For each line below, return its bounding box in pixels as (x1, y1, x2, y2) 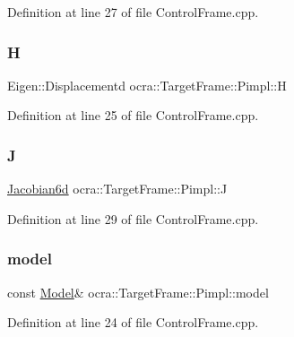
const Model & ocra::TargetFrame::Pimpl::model (7, 282, 269, 301)
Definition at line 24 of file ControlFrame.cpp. (7, 313, 259, 332)
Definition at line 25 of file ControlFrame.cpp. (7, 106, 259, 125)
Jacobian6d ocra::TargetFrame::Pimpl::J (7, 179, 228, 198)
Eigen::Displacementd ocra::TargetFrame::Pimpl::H (7, 75, 287, 94)
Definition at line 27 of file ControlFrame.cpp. (7, 3, 259, 21)
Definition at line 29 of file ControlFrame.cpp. (7, 209, 259, 228)
